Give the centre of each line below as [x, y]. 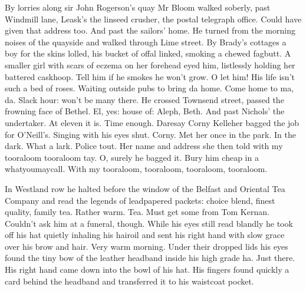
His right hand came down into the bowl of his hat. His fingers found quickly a [147, 269]
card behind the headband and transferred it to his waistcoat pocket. [129, 281]
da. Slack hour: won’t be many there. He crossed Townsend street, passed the [144, 99]
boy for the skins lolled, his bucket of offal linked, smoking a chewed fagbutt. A [148, 53]
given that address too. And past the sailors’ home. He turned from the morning [150, 30]
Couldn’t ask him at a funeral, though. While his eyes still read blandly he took [149, 223]
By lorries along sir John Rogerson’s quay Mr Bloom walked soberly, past [138, 7]
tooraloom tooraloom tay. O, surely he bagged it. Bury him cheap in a [132, 157]
